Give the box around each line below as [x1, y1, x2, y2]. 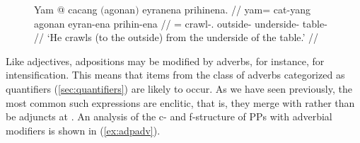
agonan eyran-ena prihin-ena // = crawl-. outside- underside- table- [34, 16, 327, 30]
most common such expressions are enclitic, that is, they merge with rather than [6, 95, 355, 110]
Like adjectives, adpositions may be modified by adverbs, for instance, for [6, 53, 325, 68]
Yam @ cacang [34, 2, 98, 16]
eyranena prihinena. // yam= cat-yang [142, 2, 310, 16]
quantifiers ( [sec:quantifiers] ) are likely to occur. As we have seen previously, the [6, 81, 352, 96]
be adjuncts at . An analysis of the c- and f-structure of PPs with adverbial [6, 109, 332, 124]
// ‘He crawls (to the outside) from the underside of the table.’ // [34, 30, 319, 45]
